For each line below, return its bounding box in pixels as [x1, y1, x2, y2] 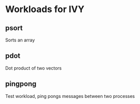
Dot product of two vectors [5, 65, 62, 71]
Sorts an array [5, 37, 35, 43]
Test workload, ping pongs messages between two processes [5, 93, 135, 99]
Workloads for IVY [5, 4, 85, 15]
